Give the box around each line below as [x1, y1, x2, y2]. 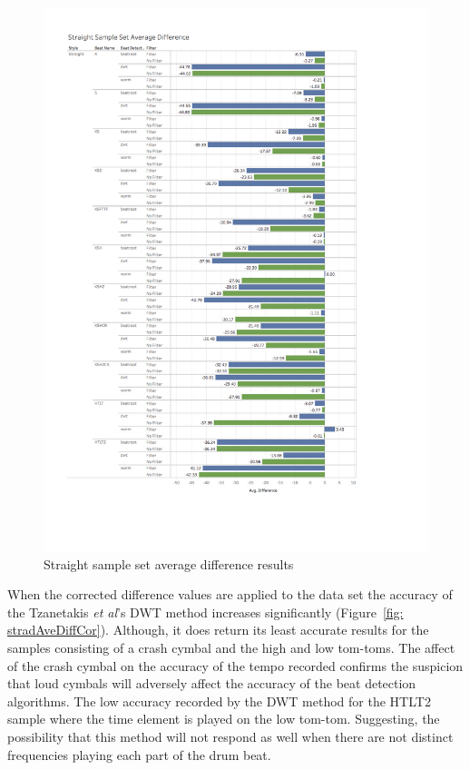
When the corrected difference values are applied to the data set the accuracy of [7, 585, 453, 604]
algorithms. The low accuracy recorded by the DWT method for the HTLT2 [7, 691, 431, 710]
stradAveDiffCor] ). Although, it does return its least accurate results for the [7, 620, 429, 639]
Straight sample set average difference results [44, 554, 294, 573]
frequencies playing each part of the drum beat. [7, 745, 271, 764]
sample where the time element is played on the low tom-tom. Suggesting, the [7, 709, 440, 728]
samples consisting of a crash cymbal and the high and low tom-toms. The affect [7, 638, 455, 657]
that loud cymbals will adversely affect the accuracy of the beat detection [7, 674, 416, 693]
